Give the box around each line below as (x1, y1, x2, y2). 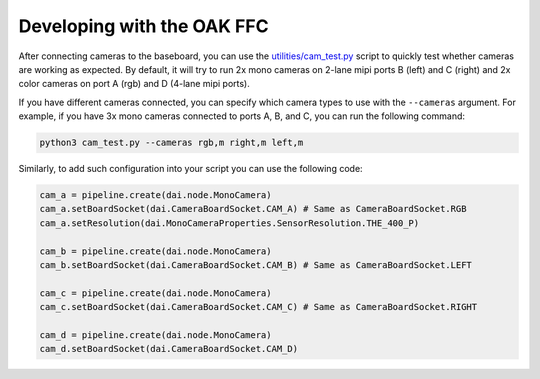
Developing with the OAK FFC (18, 15, 269, 37)
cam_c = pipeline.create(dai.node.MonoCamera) (39, 287, 272, 299)
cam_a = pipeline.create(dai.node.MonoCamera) (39, 190, 272, 201)
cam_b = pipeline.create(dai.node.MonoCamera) (39, 245, 272, 257)
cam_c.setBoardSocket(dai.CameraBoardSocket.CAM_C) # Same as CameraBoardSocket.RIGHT (39, 301, 478, 313)
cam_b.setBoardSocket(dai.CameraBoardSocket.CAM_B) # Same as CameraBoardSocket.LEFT (39, 260, 472, 271)
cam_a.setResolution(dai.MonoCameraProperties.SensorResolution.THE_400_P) (39, 217, 420, 229)
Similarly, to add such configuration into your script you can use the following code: (18, 163, 364, 175)
